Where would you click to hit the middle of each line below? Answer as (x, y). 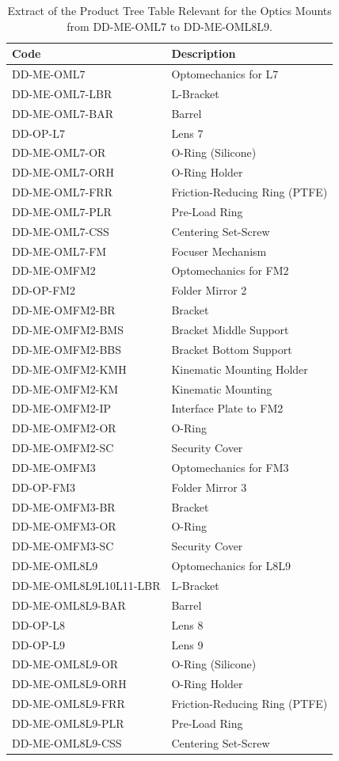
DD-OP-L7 (38, 133)
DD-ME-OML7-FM (59, 251)
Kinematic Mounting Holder (240, 369)
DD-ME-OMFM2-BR (64, 310)
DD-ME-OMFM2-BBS (67, 349)
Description (204, 53)
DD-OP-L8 (38, 624)
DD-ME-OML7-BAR (63, 113)
